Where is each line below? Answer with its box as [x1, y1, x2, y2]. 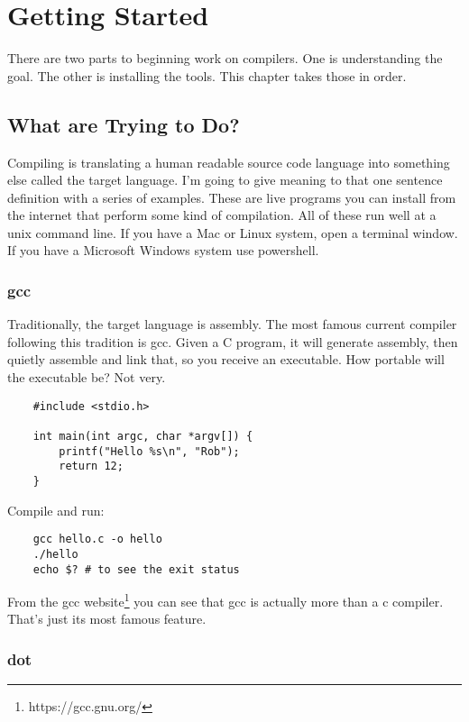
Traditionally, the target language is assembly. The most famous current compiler [7, 315, 457, 334]
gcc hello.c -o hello [32, 533, 162, 546]
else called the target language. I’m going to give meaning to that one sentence [7, 170, 443, 189]
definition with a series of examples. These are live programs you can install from [7, 187, 456, 206]
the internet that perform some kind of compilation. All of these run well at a [7, 206, 437, 224]
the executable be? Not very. [7, 368, 166, 387]
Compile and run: [7, 500, 105, 519]
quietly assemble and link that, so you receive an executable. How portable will [7, 350, 445, 369]
